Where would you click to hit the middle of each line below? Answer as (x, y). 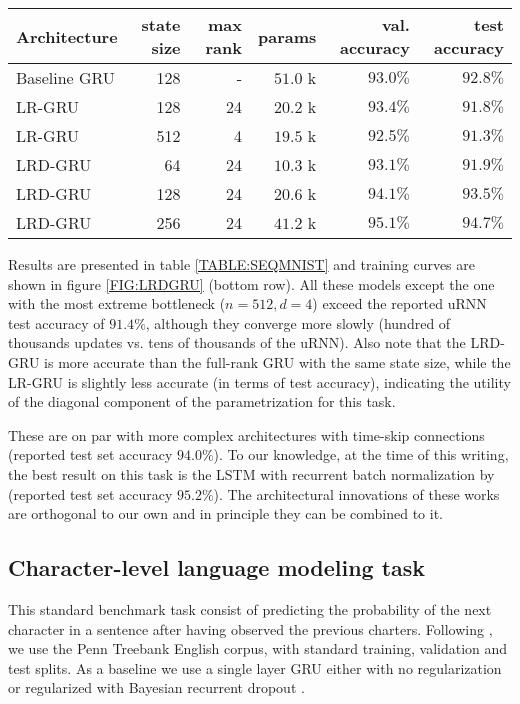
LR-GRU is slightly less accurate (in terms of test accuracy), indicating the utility (259, 381)
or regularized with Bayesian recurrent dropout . (156, 687)
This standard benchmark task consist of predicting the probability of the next (250, 608)
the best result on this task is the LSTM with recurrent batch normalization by (251, 473)
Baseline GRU (65, 77)
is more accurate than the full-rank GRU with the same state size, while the (277, 361)
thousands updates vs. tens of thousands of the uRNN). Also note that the (237, 342)
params (287, 36)
